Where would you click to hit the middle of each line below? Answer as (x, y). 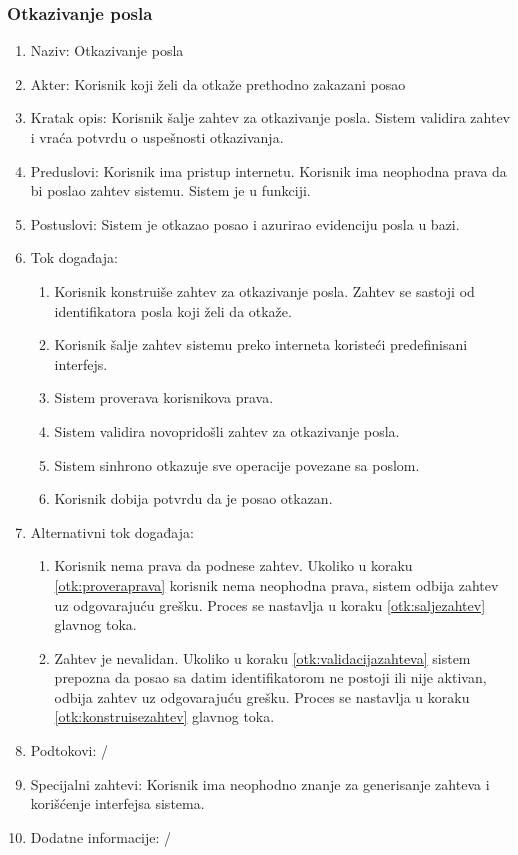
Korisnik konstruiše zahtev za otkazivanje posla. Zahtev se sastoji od (264, 290)
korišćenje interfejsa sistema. (117, 803)
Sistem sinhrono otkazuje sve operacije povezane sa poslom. (237, 464)
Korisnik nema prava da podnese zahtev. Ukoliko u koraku (233, 565)
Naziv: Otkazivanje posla (107, 50)
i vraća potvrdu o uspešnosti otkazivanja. (157, 137)
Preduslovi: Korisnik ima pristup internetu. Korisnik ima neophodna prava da (268, 170)
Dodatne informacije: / (101, 836)
